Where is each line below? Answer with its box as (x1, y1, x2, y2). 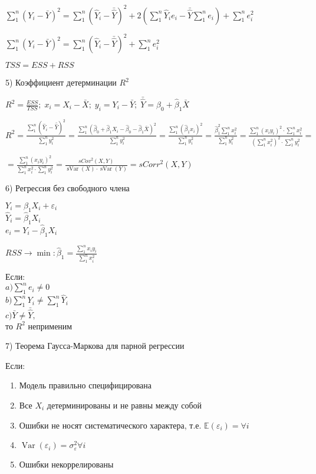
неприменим (28, 319, 73, 332)
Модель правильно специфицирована (19, 379, 152, 391)
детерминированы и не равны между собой (47, 398, 202, 411)
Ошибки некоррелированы (19, 458, 114, 470)
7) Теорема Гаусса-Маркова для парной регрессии (5, 339, 185, 352)
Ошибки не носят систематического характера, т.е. (19, 419, 202, 431)
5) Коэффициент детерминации (5, 76, 117, 88)
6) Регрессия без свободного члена (5, 182, 130, 194)
